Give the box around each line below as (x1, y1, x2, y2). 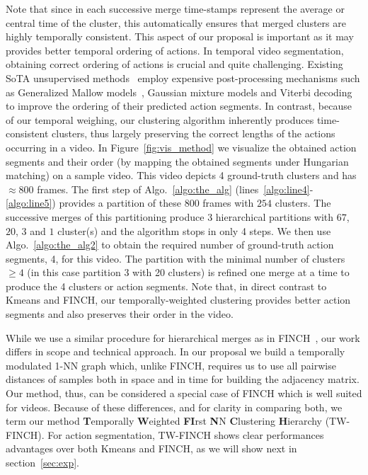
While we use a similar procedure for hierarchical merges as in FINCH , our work (6, 330, 360, 345)
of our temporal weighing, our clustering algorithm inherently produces (6, 112, 314, 127)
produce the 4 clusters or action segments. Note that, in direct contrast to (6, 278, 327, 293)
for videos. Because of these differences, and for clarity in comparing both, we (6, 399, 343, 414)
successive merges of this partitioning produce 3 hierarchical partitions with (6, 209, 334, 224)
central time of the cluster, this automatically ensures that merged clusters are (6, 15, 346, 30)
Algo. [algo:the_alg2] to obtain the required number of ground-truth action (6, 237, 334, 252)
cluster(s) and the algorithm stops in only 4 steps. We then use (57, 223, 331, 238)
